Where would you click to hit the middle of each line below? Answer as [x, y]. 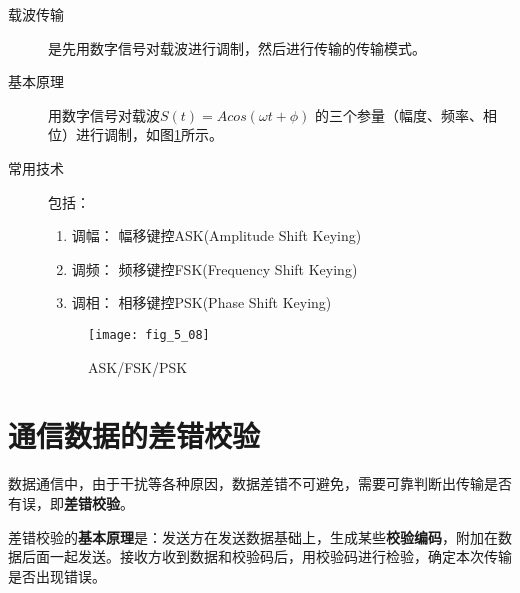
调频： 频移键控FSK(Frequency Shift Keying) [214, 268]
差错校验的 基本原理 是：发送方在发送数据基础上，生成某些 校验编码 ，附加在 [253, 536]
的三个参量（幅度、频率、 [399, 114]
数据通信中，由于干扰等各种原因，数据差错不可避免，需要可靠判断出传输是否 [260, 483]
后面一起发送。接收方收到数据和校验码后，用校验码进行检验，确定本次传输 [266, 556]
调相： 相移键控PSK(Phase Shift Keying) [201, 302]
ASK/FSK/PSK [138, 366]
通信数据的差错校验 [134, 435]
